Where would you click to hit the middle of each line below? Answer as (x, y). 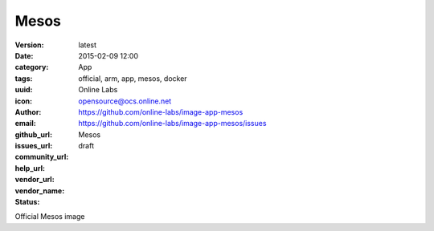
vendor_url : (35, 180)
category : (32, 67)
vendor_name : (40, 190)
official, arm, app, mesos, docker (133, 78)
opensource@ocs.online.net (125, 101)
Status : (27, 202)
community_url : (42, 157)
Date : (24, 55)
